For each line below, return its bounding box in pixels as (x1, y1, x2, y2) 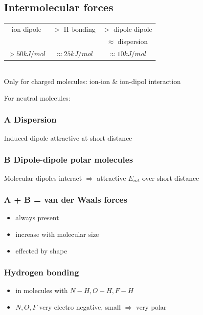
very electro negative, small (39, 301, 121, 312)
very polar (135, 301, 167, 312)
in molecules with (15, 285, 68, 295)
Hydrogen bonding (4, 266, 79, 278)
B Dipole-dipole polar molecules (4, 153, 133, 166)
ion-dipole (11, 23, 42, 34)
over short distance (142, 172, 199, 183)
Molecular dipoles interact (4, 172, 82, 183)
